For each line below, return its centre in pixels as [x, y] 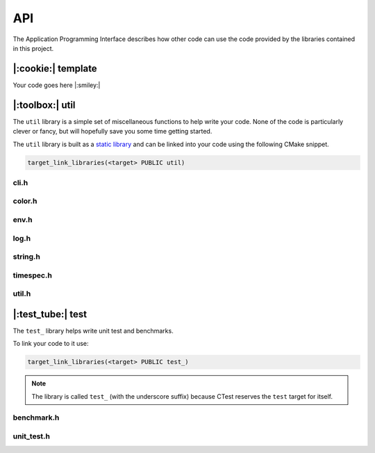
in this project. [33, 48]
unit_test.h [31, 436]
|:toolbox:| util [44, 105]
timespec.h [32, 275]
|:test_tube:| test [50, 314]
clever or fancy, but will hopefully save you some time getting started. [112, 132]
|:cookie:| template [55, 69]
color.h [25, 201]
